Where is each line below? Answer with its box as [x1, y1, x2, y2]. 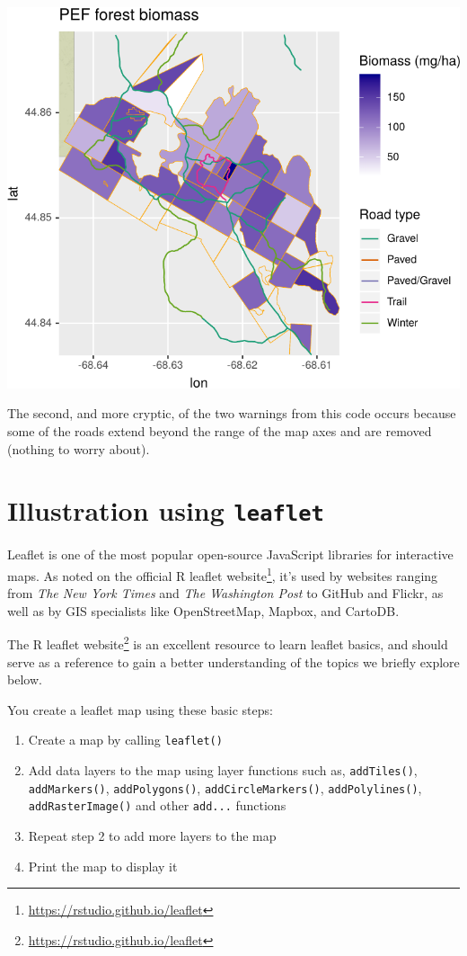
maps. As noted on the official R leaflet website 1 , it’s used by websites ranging [7, 564, 438, 585]
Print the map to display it [28, 856, 178, 875]
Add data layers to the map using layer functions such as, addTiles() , [28, 761, 418, 780]
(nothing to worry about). [7, 439, 150, 458]
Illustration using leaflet [7, 492, 324, 529]
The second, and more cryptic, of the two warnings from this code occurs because [7, 404, 456, 423]
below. [7, 670, 42, 689]
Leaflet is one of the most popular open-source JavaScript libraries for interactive [7, 545, 454, 564]
